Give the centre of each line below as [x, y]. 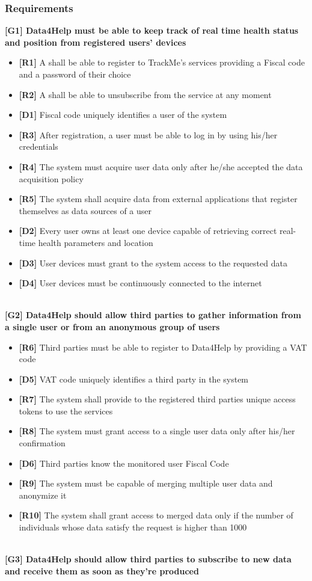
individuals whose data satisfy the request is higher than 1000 [133, 527]
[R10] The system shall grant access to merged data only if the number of [156, 515]
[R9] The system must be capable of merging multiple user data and [146, 483]
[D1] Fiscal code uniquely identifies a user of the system [123, 115]
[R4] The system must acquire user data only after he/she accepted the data [161, 166]
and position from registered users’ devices [96, 42]
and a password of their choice [75, 74]
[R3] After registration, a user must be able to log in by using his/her [148, 134]
